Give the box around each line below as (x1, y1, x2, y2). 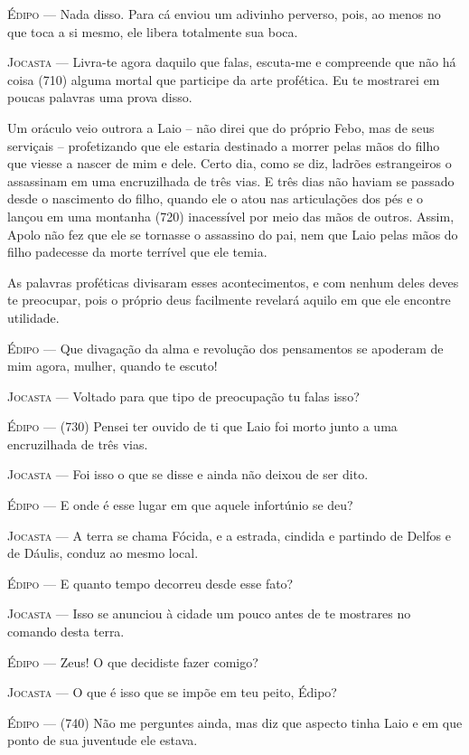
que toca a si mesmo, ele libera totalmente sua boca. (7, 22, 298, 41)
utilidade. (7, 307, 60, 326)
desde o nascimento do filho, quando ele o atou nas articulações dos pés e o (7, 189, 424, 208)
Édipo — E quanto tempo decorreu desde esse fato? (7, 573, 294, 592)
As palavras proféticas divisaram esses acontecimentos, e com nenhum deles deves (7, 272, 459, 291)
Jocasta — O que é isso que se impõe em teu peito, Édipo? (7, 683, 337, 702)
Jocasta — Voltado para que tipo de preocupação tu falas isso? (7, 386, 360, 405)
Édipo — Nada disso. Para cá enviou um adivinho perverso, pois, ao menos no (7, 5, 441, 23)
